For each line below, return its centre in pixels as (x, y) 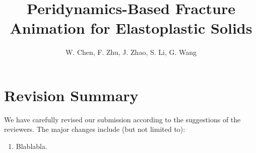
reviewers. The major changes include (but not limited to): (95, 129)
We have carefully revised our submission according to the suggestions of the (122, 119)
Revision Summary (71, 95)
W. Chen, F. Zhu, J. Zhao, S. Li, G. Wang (131, 52)
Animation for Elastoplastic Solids (131, 28)
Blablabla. (31, 146)
